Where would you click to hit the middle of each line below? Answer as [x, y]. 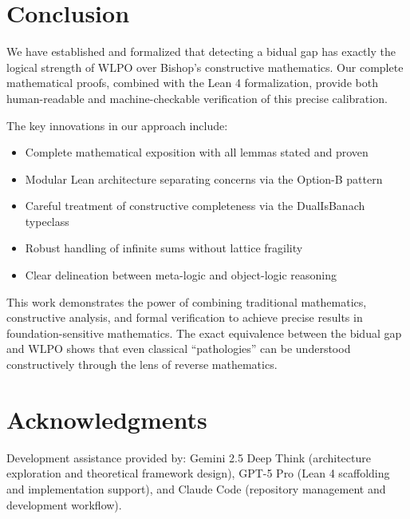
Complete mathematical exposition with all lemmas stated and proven [197, 152]
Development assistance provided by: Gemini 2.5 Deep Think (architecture [189, 457]
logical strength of [51, 67]
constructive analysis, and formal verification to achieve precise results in [185, 317]
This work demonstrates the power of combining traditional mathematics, [187, 301]
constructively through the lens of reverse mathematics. [142, 364]
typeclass [47, 221]
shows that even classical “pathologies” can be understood [209, 349]
